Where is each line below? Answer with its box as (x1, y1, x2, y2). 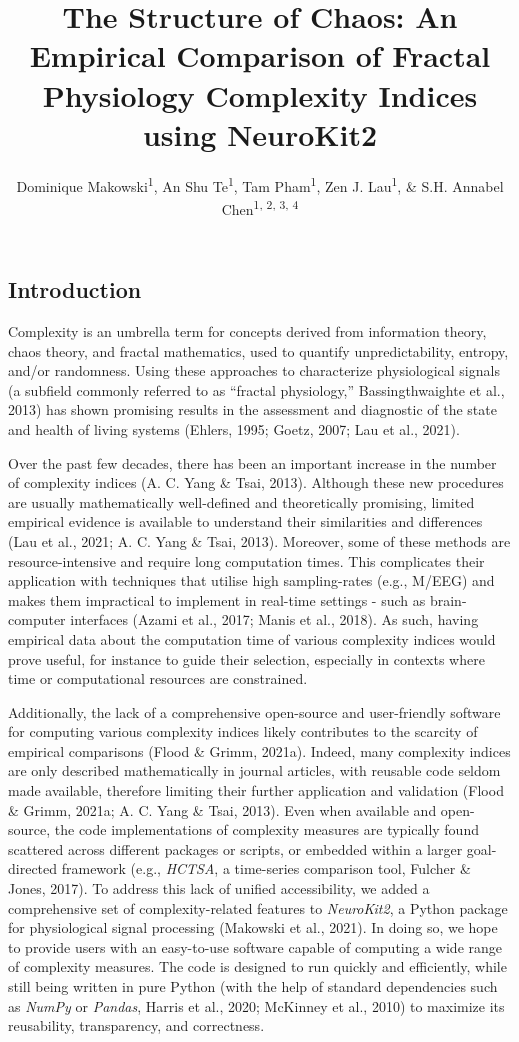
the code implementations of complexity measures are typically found (54, 819, 479, 840)
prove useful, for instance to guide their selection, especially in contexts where (8, 648, 485, 669)
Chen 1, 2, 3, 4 (221, 195, 299, 219)
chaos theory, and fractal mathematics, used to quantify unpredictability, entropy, (8, 340, 509, 361)
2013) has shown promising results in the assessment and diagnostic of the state (8, 399, 497, 420)
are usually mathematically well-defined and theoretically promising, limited (8, 491, 475, 512)
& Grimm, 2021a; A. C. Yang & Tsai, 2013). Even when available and (8, 799, 437, 820)
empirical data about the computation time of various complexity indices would (8, 628, 496, 649)
